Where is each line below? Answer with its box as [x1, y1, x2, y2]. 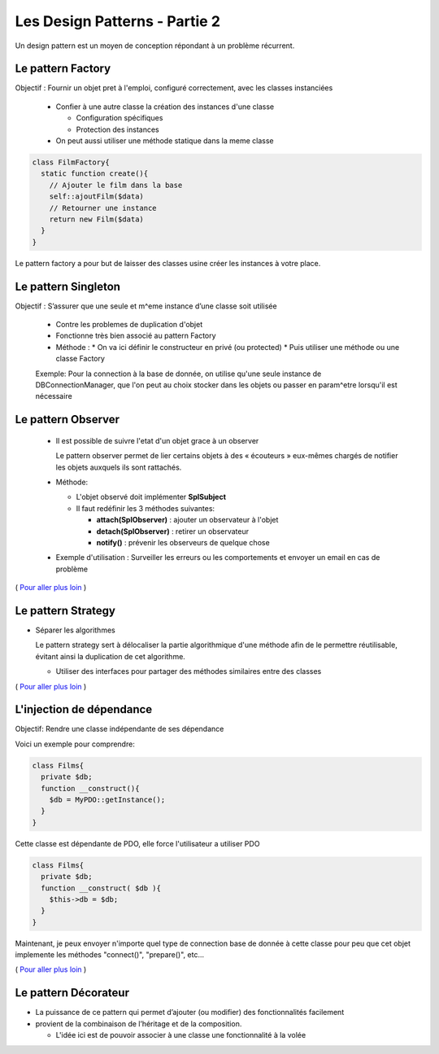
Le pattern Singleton [15, 279, 121, 293]
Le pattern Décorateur [15, 986, 130, 1000]
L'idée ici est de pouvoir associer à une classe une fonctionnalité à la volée [55, 1030, 306, 1040]
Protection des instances [76, 125, 159, 134]
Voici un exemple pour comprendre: [15, 739, 136, 749]
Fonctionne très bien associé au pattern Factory [55, 330, 216, 341]
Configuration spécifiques [76, 113, 163, 123]
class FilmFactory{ [32, 158, 110, 167]
